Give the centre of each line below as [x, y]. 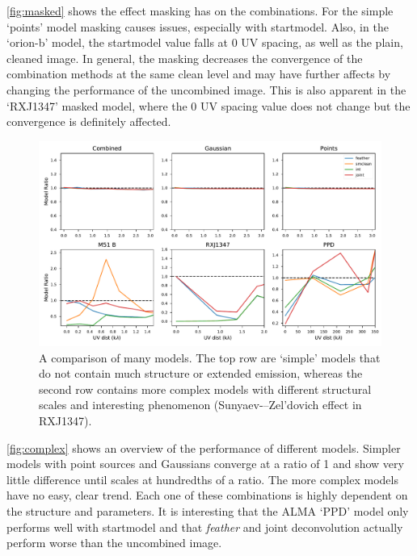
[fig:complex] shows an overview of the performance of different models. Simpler [204, 447]
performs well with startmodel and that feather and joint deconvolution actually [205, 527]
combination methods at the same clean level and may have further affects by [199, 74]
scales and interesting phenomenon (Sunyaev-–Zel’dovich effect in [200, 405]
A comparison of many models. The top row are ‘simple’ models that [210, 357]
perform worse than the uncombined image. [114, 543]
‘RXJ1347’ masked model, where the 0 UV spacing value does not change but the [208, 105]
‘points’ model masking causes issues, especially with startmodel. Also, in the [198, 26]
